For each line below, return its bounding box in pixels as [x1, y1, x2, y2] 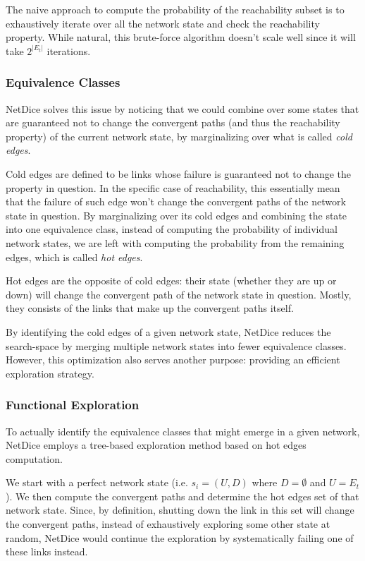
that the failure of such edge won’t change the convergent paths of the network [6, 194, 346, 209]
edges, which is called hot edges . [6, 249, 143, 264]
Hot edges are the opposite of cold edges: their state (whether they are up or [6, 273, 337, 288]
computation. [6, 451, 63, 466]
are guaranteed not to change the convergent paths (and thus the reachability [6, 115, 340, 130]
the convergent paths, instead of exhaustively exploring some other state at [6, 517, 330, 531]
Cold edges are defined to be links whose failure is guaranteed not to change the [6, 166, 352, 181]
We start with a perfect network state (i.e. [6, 475, 188, 490]
